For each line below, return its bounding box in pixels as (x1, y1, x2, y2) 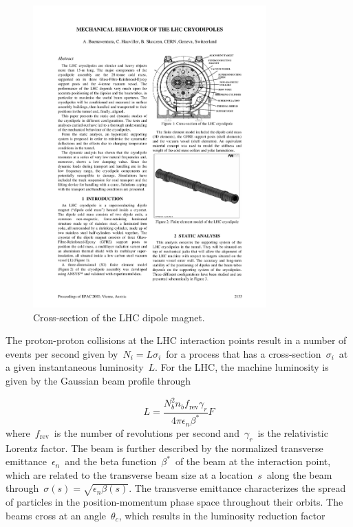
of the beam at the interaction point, (175, 454, 331, 469)
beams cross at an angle (6, 508, 107, 522)
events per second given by (6, 346, 118, 361)
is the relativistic (257, 425, 328, 440)
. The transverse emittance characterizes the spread (129, 481, 346, 495)
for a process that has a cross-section (166, 346, 321, 361)
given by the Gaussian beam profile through (6, 374, 191, 388)
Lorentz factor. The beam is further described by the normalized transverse (6, 440, 323, 455)
